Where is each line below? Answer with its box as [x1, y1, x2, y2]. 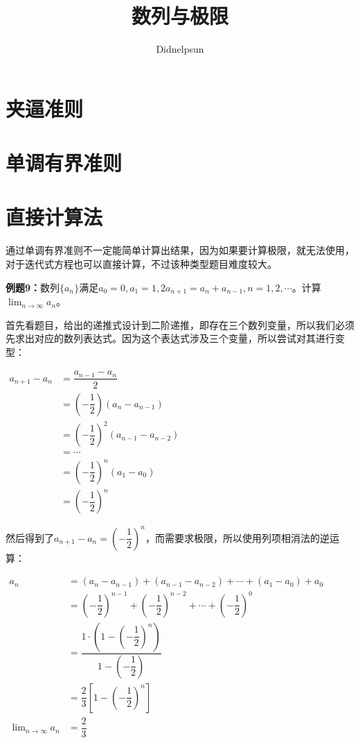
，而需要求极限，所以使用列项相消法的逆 [145, 530, 330, 545]
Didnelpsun [156, 42, 204, 56]
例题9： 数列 [6, 280, 60, 294]
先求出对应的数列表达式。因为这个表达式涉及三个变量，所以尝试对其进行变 [6, 331, 345, 345]
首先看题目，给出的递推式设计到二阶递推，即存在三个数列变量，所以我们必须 [6, 317, 354, 332]
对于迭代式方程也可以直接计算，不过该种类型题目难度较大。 [6, 257, 277, 271]
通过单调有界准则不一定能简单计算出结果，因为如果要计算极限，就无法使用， [6, 243, 354, 257]
